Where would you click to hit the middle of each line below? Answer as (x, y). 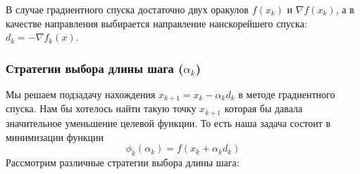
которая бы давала (263, 108)
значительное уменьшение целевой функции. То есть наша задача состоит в (168, 122)
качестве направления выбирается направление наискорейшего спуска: (156, 23)
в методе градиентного (287, 94)
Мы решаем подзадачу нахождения (81, 94)
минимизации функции (55, 136)
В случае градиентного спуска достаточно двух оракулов (127, 9)
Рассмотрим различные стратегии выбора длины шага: (123, 162)
